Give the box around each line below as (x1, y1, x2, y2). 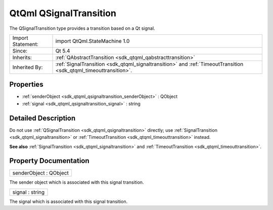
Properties (9, 80, 43, 89)
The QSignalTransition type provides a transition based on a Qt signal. (9, 25, 155, 31)
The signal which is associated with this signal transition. (9, 198, 128, 204)
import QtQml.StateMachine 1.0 (55, 37, 130, 44)
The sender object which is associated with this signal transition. (9, 179, 144, 185)
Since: (12, 47, 28, 54)
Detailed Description (9, 114, 76, 122)
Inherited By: (12, 64, 43, 71)
